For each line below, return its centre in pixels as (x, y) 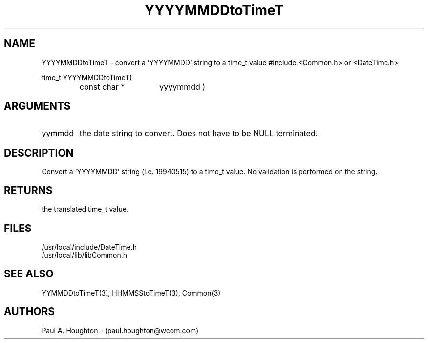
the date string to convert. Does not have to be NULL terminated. (199, 133)
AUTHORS (30, 312)
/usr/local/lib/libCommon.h (85, 255)
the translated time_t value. (85, 209)
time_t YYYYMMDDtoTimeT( (87, 77)
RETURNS (28, 190)
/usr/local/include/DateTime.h (89, 247)
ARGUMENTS (37, 106)
